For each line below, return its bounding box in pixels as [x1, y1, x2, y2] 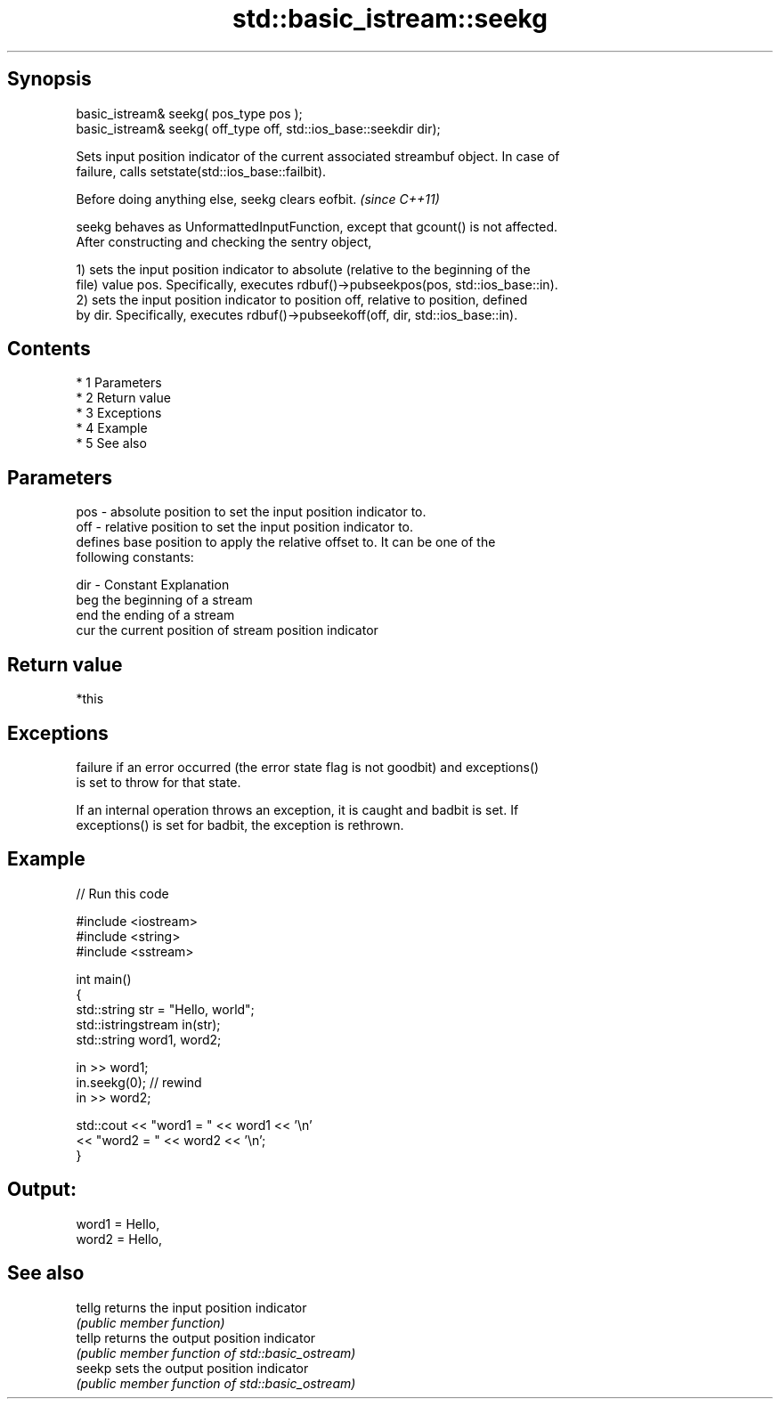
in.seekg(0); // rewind [76, 1074, 202, 1090]
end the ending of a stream [76, 607, 235, 623]
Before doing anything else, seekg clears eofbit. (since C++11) [76, 191, 440, 207]
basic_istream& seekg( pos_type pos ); [76, 105, 303, 121]
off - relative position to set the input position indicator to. [76, 519, 414, 535]
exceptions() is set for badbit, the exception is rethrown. [76, 817, 404, 833]
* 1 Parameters [76, 375, 162, 391]
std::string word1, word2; [76, 1031, 222, 1047]
